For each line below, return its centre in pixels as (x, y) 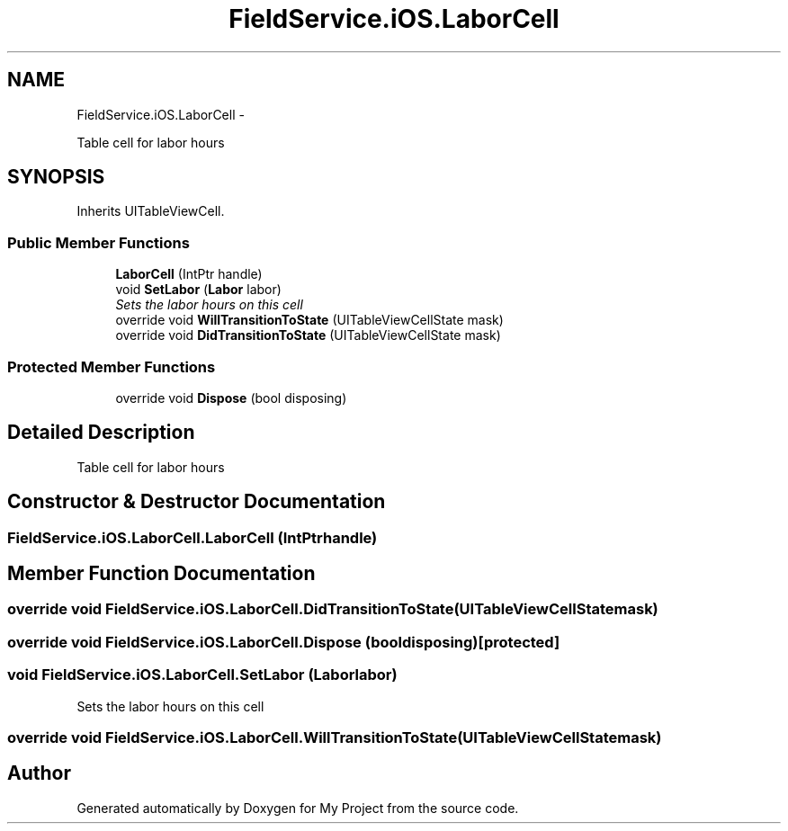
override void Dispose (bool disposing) (231, 398)
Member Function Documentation (161, 574)
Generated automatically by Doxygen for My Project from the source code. (298, 808)
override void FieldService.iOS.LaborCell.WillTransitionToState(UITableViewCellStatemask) (335, 737)
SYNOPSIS (56, 177)
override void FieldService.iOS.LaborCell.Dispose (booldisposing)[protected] (284, 642)
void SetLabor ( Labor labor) (198, 290)
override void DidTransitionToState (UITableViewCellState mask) (308, 335)
